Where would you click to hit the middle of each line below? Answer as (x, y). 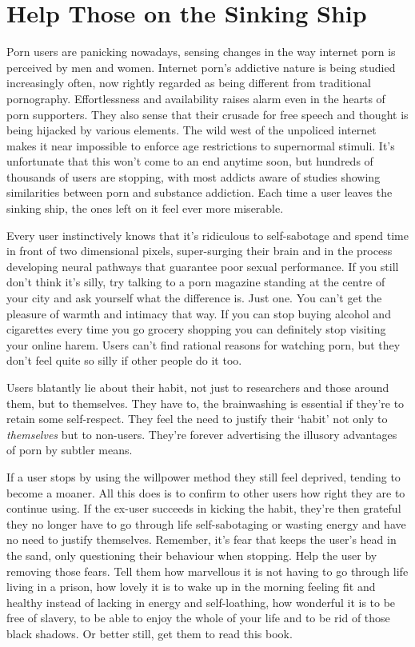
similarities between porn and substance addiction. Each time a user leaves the (200, 192)
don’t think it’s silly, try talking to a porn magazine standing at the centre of (196, 282)
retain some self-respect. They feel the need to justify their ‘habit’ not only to (197, 419)
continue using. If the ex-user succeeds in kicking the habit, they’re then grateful (204, 508)
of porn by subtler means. (70, 450)
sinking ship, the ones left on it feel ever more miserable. (145, 208)
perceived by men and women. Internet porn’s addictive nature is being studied (201, 67)
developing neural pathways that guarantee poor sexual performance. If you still (203, 266)
